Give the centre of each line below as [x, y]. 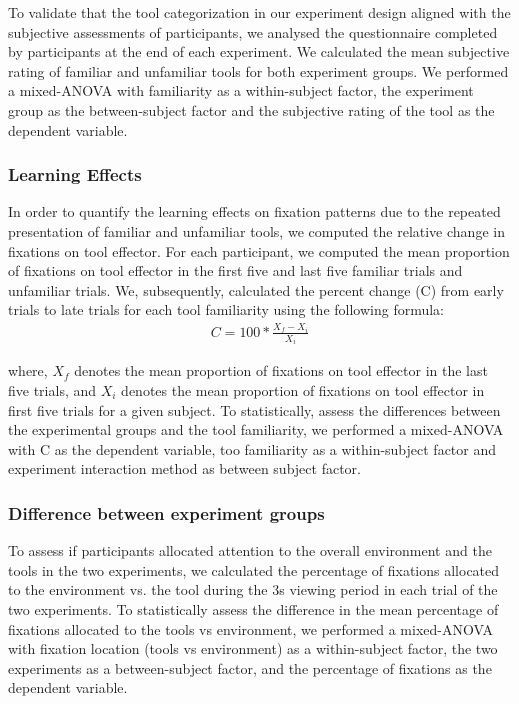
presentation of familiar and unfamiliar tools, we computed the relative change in [256, 230]
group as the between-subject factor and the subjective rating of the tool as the [251, 109]
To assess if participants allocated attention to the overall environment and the [250, 550]
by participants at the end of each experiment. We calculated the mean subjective [259, 51]
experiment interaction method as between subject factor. [184, 468]
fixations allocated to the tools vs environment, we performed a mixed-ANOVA [250, 628]
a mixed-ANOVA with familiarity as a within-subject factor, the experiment [241, 90]
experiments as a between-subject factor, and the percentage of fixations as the [250, 667]
